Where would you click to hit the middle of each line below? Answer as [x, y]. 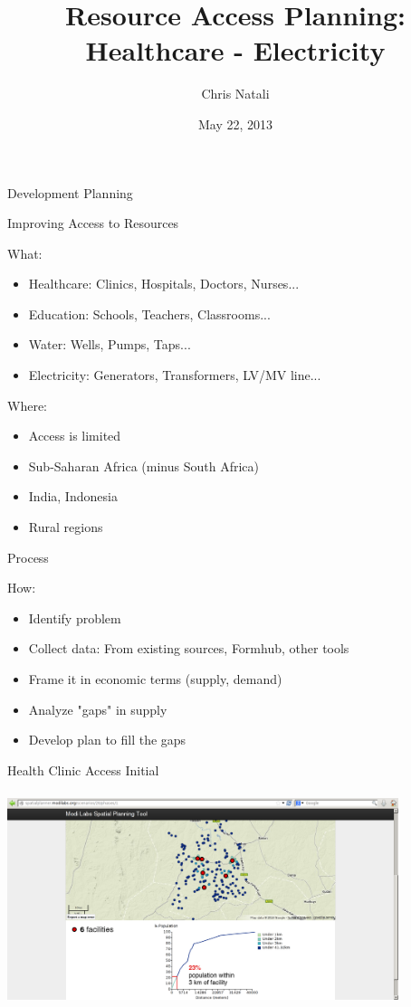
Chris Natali [235, 94]
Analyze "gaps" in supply [98, 709]
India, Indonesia [73, 496]
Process [28, 557]
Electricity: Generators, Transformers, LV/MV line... [175, 375]
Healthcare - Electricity [235, 50]
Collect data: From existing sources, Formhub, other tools [189, 648]
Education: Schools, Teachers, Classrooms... [149, 313]
